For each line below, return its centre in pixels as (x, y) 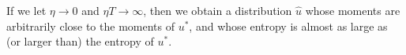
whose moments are (353, 10)
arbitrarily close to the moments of (90, 26)
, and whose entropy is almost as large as (288, 26)
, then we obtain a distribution (218, 10)
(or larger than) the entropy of (80, 41)
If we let (26, 10)
